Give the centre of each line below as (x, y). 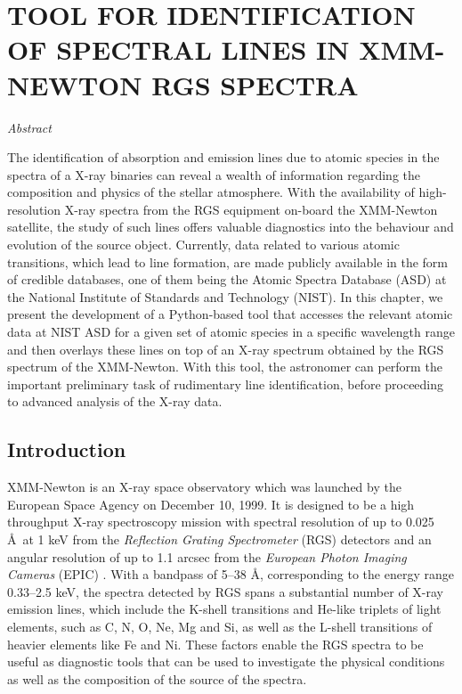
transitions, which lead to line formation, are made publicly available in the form (228, 261)
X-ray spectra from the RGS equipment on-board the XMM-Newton (251, 209)
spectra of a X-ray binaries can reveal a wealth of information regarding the (214, 174)
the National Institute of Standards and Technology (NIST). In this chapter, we (225, 296)
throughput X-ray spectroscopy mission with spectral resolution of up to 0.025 (221, 522)
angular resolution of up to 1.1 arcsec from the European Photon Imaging (207, 556)
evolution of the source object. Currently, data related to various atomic (203, 245)
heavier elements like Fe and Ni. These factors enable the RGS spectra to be (215, 644)
